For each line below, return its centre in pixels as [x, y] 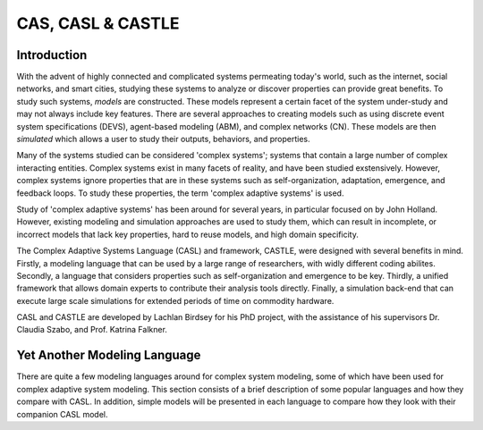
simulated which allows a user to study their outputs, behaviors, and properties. [163, 139]
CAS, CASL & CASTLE [98, 23]
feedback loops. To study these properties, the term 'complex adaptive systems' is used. [180, 193]
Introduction [52, 55]
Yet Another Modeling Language [109, 355]
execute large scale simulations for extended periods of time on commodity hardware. [175, 300]
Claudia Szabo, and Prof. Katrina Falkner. [92, 330]
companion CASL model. [62, 414]
